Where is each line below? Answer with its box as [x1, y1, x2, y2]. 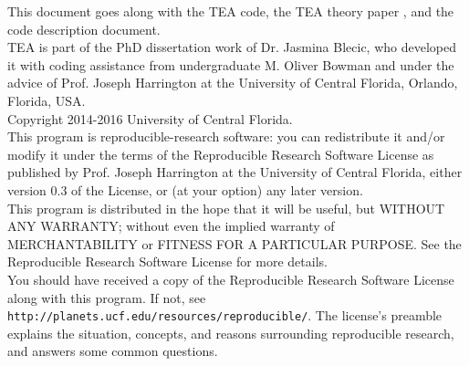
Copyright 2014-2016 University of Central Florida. [7, 109, 293, 128]
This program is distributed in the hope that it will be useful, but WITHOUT [7, 198, 445, 217]
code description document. [7, 19, 161, 38]
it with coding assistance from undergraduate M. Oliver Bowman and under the [7, 55, 454, 74]
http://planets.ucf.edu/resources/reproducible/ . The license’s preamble [7, 306, 443, 325]
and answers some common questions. [7, 341, 218, 361]
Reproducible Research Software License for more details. [7, 252, 328, 271]
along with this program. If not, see [7, 288, 206, 307]
